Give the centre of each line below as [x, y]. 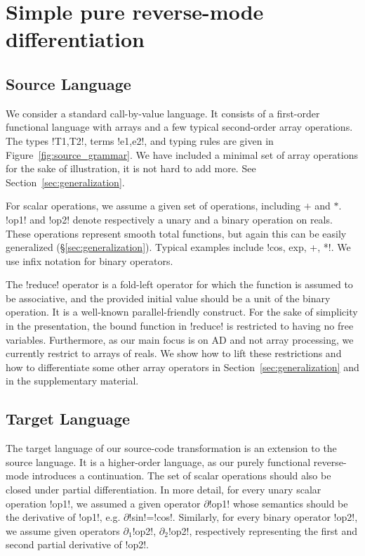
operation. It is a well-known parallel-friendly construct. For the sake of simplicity [182, 312]
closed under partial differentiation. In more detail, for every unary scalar [164, 490]
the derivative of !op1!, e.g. [63, 517]
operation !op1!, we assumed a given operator [103, 503]
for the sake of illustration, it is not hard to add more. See [131, 168]
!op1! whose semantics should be [278, 503]
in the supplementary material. [72, 381]
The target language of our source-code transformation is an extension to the [171, 448]
